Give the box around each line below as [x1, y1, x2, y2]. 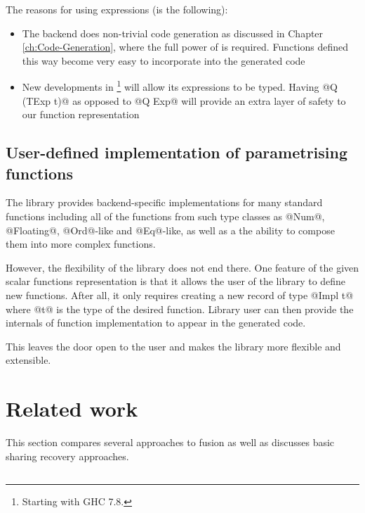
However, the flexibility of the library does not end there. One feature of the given [6, 260, 359, 274]
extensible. [6, 353, 51, 367]
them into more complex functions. [6, 236, 156, 251]
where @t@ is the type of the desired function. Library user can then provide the [6, 301, 354, 316]
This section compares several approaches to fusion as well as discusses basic [6, 435, 335, 450]
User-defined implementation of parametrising [6, 141, 348, 163]
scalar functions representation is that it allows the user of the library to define [6, 274, 346, 289]
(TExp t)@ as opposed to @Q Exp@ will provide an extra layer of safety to [22, 93, 346, 108]
